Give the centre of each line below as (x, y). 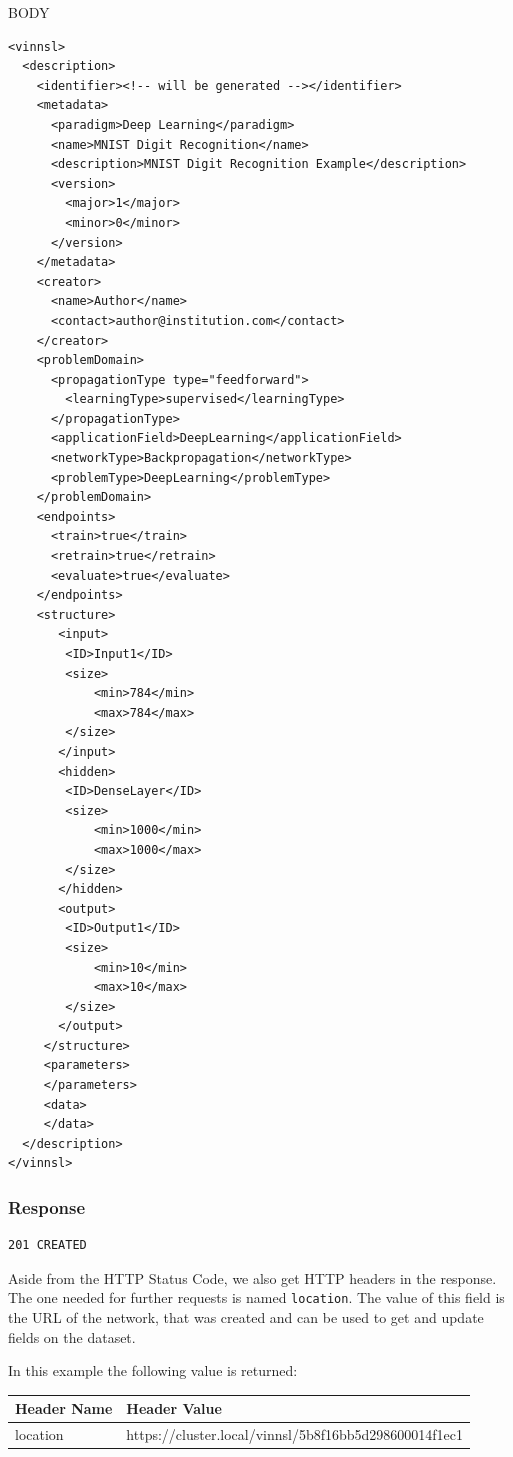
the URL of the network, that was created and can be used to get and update (246, 1317)
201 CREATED (47, 1245)
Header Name (64, 1408)
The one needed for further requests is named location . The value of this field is (256, 1297)
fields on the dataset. (72, 1336)
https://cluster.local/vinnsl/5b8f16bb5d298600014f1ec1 (295, 1434)
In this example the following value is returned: (153, 1370)
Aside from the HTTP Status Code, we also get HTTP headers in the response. (252, 1277)
